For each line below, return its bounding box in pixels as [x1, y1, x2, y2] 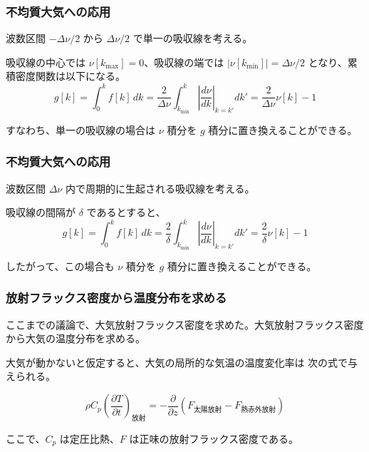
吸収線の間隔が [6, 205, 76, 220]
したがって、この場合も [6, 258, 115, 273]
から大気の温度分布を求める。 [6, 331, 145, 346]
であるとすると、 [86, 205, 166, 220]
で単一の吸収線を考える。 [132, 31, 253, 46]
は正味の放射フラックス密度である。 [129, 431, 298, 446]
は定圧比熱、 [59, 431, 120, 446]
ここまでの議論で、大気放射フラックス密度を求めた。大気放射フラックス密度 [6, 317, 364, 332]
